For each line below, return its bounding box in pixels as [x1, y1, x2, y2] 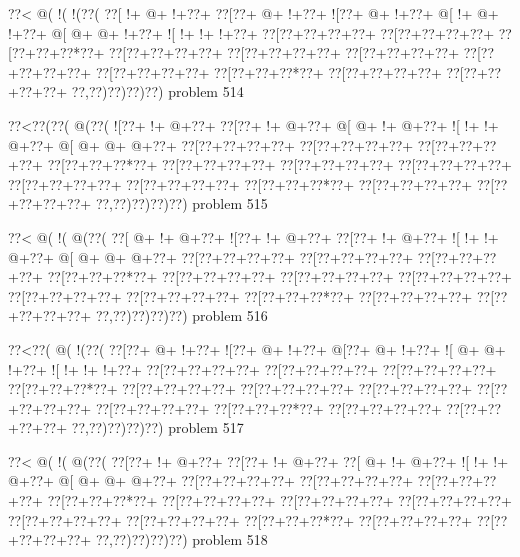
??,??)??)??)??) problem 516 [95, 305, 268, 326]
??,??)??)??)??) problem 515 [95, 193, 268, 214]
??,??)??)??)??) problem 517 [71, 417, 244, 438]
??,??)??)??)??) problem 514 [71, 81, 244, 102]
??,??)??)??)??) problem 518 [95, 529, 268, 550]
